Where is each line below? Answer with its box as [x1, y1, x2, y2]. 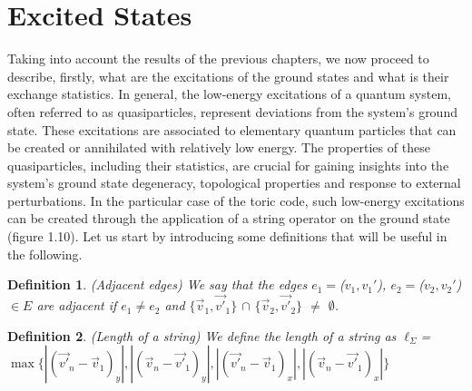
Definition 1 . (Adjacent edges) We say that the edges [7, 275, 308, 294]
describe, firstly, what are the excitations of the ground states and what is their [7, 66, 449, 85]
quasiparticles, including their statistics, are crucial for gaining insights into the [7, 155, 449, 174]
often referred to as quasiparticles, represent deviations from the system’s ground [7, 102, 457, 121]
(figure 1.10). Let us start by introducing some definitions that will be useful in [7, 227, 447, 246]
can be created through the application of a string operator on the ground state [7, 209, 450, 228]
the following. [7, 244, 83, 263]
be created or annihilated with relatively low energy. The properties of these [7, 138, 430, 157]
